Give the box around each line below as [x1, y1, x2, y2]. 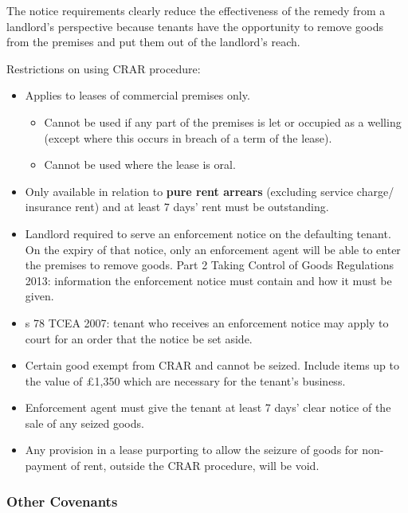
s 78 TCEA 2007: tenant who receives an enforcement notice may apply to [25, 314, 389, 331]
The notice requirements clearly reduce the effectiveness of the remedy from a [6, 2, 386, 18]
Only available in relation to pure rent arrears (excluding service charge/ [25, 182, 394, 199]
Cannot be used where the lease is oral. [44, 156, 236, 173]
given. [25, 288, 54, 304]
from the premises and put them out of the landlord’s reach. [6, 33, 300, 50]
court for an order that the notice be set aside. [25, 330, 253, 347]
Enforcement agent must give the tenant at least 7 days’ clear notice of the [25, 399, 391, 416]
